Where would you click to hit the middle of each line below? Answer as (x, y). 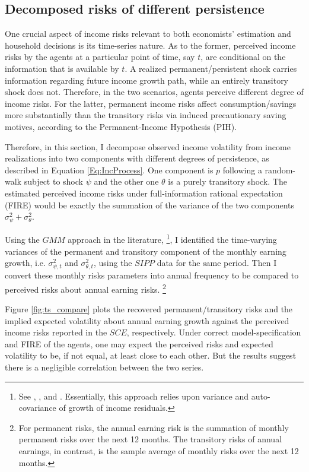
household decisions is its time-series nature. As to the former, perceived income (150, 45)
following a (242, 170)
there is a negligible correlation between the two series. (104, 367)
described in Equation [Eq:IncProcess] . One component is (109, 170)
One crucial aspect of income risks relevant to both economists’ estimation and (148, 34)
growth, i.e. (25, 263)
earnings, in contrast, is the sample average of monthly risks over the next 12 (159, 451)
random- (280, 170)
